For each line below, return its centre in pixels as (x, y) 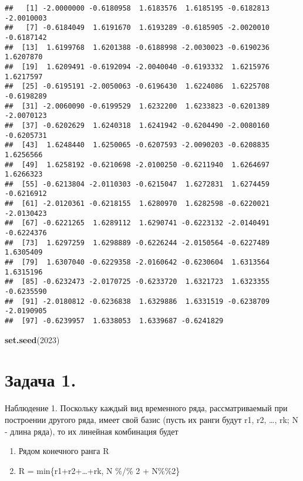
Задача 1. (41, 380)
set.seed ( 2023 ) (32, 339)
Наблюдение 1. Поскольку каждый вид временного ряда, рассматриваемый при (146, 408)
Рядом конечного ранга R (64, 451)
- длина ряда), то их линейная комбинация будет (92, 431)
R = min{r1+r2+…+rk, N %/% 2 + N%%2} (99, 470)
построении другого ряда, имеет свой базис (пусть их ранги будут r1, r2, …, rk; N (151, 419)
